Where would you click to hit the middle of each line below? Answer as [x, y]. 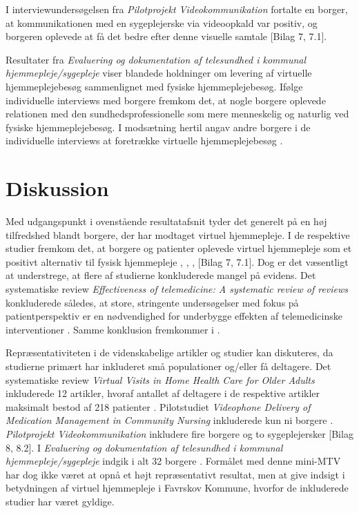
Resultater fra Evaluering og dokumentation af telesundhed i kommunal [156, 59]
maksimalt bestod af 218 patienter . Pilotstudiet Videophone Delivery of [158, 406]
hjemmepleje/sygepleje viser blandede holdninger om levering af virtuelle [159, 73]
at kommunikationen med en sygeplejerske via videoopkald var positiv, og [162, 22]
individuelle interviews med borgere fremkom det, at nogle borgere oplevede [166, 100]
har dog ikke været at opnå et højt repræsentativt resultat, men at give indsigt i [175, 474]
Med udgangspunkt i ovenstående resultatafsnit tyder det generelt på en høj [166, 221]
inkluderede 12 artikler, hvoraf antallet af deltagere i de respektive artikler [163, 393]
